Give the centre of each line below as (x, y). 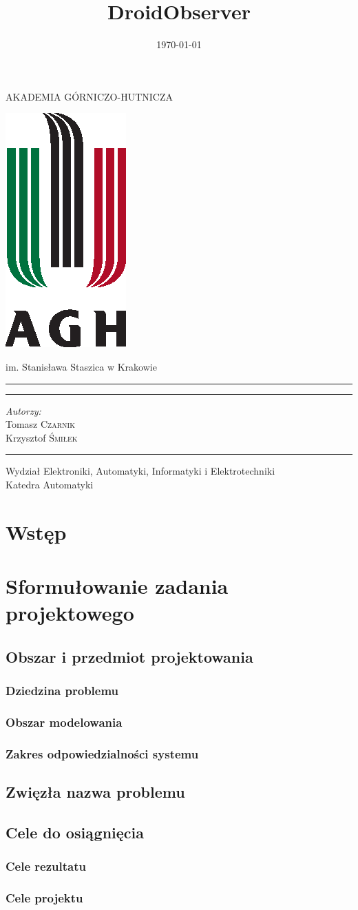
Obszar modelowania (64, 722)
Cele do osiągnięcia (75, 832)
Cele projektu (44, 898)
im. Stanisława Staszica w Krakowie (81, 366)
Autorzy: (23, 410)
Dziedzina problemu (62, 691)
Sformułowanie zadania (117, 586)
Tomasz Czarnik (40, 424)
